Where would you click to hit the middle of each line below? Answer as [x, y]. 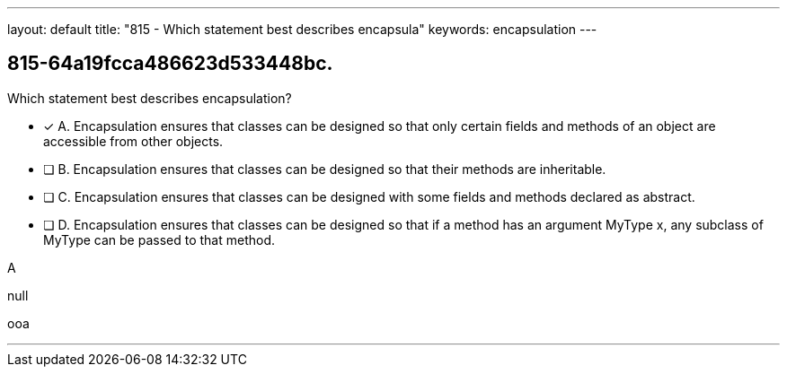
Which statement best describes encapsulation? [150, 98]
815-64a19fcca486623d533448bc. [170, 64]
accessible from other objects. [133, 141]
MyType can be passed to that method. [159, 239]
